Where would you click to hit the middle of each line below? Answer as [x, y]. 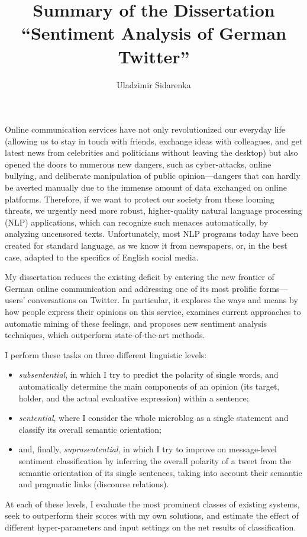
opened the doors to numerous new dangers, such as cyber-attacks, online [138, 164]
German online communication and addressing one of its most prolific [131, 288]
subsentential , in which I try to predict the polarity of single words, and [148, 374]
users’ [15, 300]
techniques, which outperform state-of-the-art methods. [105, 335]
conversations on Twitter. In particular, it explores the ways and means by [163, 300]
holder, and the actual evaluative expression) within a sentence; [134, 398]
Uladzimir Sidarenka [154, 84]
